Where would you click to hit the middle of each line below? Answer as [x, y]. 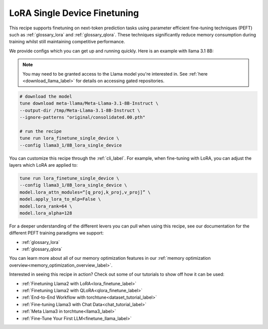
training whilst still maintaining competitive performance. [67, 42]
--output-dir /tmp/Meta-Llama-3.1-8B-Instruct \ [80, 110]
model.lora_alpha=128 [46, 213]
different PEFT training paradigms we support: [57, 233]
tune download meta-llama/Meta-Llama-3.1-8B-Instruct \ [89, 104]
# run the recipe [41, 131]
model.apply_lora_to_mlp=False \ [60, 199]
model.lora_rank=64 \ [46, 206]
